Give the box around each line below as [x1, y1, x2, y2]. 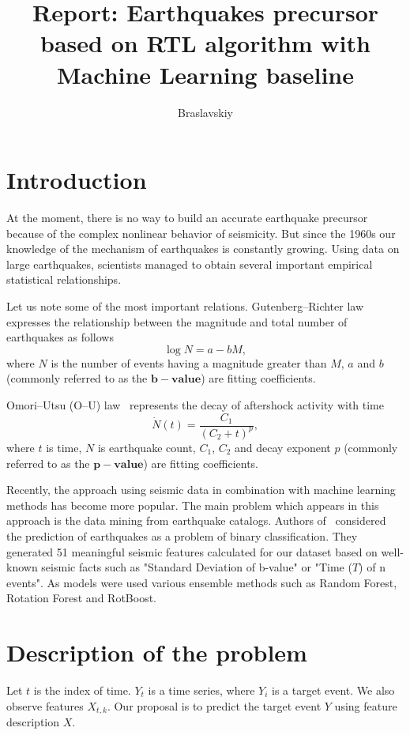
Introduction [6, 164, 147, 196]
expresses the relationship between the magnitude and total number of [6, 313, 348, 330]
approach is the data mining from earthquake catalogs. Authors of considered [6, 512, 386, 529]
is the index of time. [33, 682, 131, 699]
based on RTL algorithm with [40, 27, 371, 59]
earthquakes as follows [6, 329, 114, 345]
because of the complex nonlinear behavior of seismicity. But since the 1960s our [6, 224, 396, 241]
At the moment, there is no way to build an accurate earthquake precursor [6, 209, 368, 226]
